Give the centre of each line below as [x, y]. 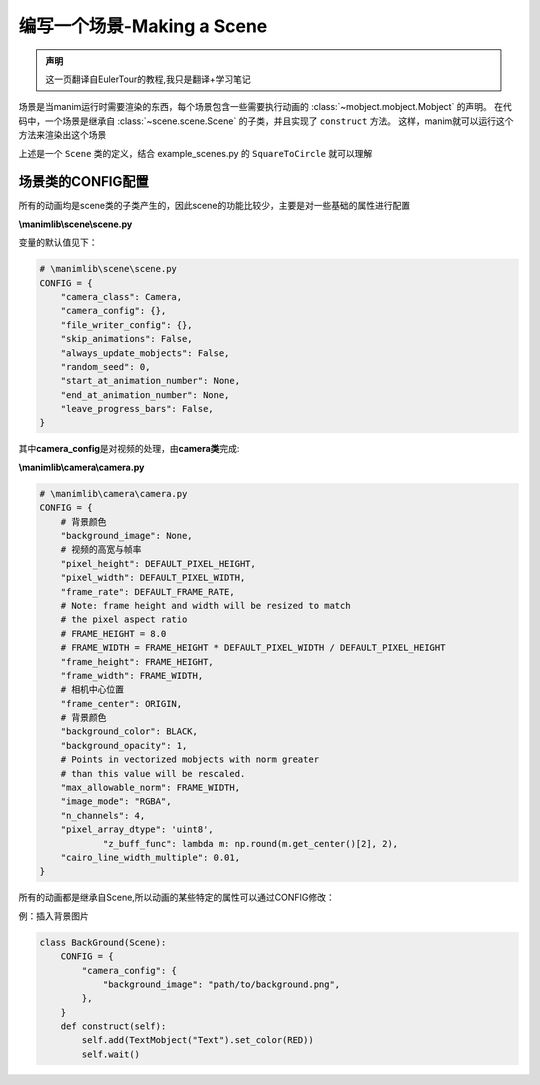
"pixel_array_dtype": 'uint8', [137, 829]
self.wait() [110, 1054]
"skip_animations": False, [127, 339]
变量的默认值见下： [58, 242]
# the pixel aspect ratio [124, 619]
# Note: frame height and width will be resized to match [205, 605]
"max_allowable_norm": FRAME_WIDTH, [150, 788]
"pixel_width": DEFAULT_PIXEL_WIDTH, [153, 578]
